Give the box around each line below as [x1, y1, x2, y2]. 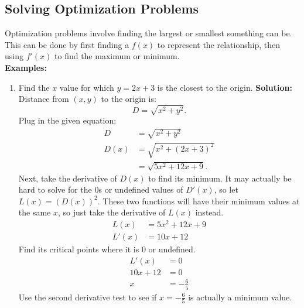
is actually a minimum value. [188, 290, 292, 303]
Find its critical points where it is [18, 243, 139, 255]
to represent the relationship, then [157, 38, 280, 50]
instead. [195, 206, 224, 218]
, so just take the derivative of [57, 206, 166, 218]
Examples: [5, 61, 47, 73]
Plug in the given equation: [18, 114, 117, 126]
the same [18, 206, 51, 218]
